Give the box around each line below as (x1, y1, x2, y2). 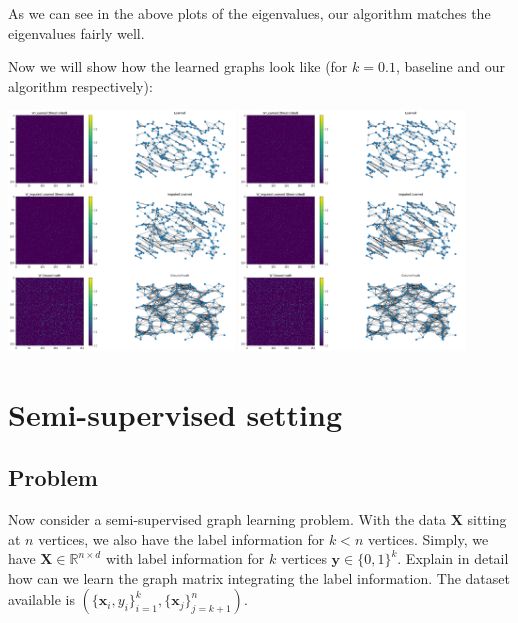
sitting (467, 508, 507, 529)
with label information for (105, 548, 265, 569)
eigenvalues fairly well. (8, 22, 145, 43)
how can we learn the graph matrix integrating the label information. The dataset (8, 567, 510, 588)
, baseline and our (395, 56, 505, 77)
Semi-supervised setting (8, 393, 342, 434)
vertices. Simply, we (367, 528, 489, 549)
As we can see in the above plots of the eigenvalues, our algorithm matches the (8, 3, 491, 23)
